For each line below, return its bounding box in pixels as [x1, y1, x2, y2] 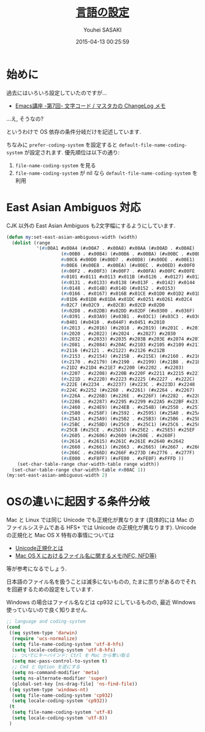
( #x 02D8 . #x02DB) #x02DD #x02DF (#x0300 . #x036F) [60, 308, 195, 314]
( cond [6, 624, 20, 631]
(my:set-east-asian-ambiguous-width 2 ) [6, 473, 108, 479]
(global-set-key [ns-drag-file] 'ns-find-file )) [12, 681, 138, 687]
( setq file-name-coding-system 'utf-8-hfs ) [12, 641, 124, 647]
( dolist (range [12, 239, 51, 246]
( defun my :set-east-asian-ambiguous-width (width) [6, 234, 138, 240]
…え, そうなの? [6, 115, 44, 122]
